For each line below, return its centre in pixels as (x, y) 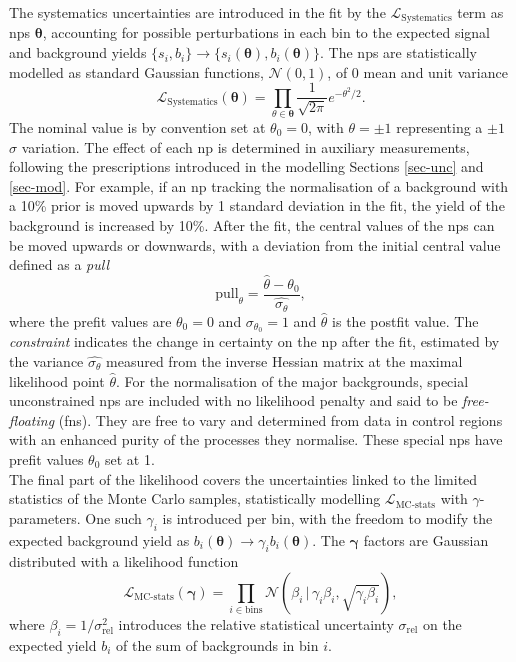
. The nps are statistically (399, 52)
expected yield (53, 644)
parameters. (45, 517)
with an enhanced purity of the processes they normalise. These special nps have (256, 439)
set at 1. (129, 459)
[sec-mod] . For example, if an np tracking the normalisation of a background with (259, 185)
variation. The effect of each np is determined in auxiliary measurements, (245, 146)
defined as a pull (59, 264)
